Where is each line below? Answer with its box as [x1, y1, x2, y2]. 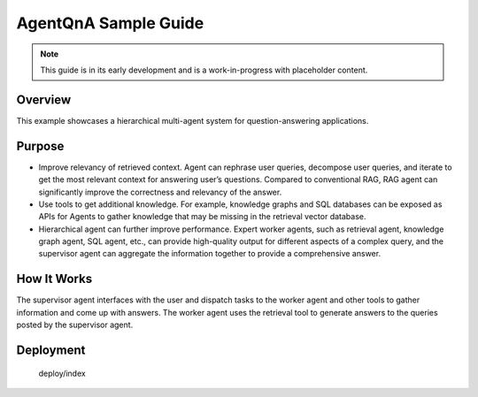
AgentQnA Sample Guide [16, 13, 204, 33]
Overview [16, 92, 72, 107]
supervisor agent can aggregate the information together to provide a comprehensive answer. [38, 248, 381, 259]
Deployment [16, 342, 86, 357]
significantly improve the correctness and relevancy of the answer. [38, 187, 282, 197]
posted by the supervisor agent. [16, 319, 134, 331]
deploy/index [38, 368, 86, 378]
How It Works [16, 271, 93, 286]
